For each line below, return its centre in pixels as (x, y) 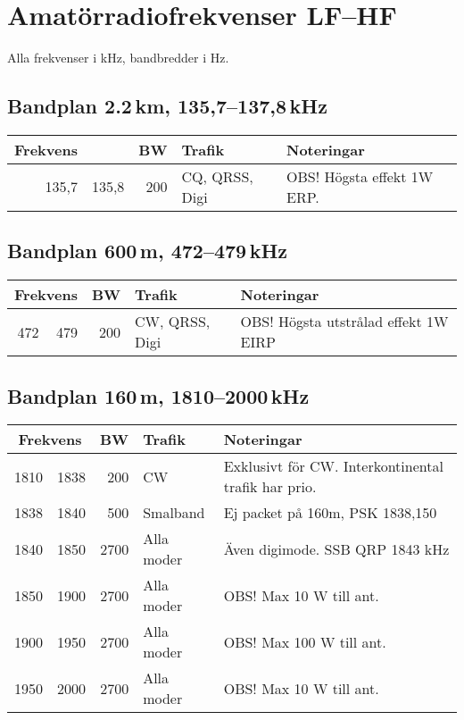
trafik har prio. (270, 487)
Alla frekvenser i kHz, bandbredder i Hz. (118, 58)
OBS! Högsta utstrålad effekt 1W (344, 322)
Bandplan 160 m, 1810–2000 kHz (158, 395)
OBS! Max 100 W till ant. (305, 641)
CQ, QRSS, (217, 176)
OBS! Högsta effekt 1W (360, 176)
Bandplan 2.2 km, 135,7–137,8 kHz (167, 106)
